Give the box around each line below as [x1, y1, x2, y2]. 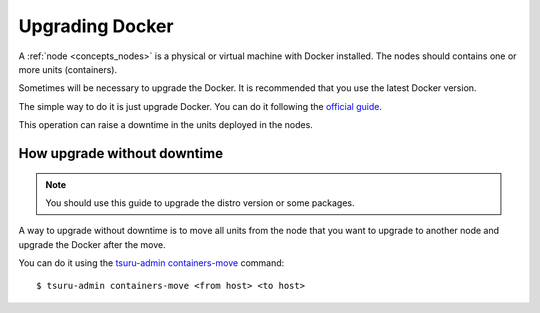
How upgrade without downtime [18, 145, 224, 162]
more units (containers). [18, 63, 118, 75]
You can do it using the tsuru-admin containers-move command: [18, 257, 285, 269]
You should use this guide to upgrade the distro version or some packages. [45, 196, 355, 209]
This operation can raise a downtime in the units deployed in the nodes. [18, 119, 314, 131]
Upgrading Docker [18, 15, 174, 37]
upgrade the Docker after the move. [18, 238, 166, 250]
